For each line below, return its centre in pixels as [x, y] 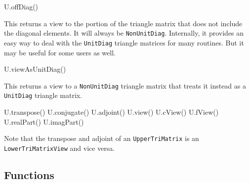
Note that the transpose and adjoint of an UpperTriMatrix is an [102, 138]
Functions [29, 174]
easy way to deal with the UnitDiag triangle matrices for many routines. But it [124, 42]
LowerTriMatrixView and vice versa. [60, 148]
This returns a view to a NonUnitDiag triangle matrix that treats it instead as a [125, 85]
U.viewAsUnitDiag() [35, 69]
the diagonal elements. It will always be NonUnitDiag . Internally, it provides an [124, 33]
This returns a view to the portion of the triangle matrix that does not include [123, 23]
